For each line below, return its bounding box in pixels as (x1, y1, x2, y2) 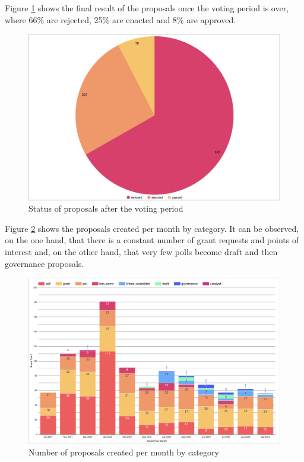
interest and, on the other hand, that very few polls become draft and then (5, 246, 278, 258)
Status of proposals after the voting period (28, 202, 183, 215)
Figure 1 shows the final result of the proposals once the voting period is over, (5, 2, 289, 14)
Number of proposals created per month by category (28, 446, 219, 458)
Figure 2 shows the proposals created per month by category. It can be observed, (5, 222, 299, 234)
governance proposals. (5, 257, 84, 269)
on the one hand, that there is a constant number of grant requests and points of (5, 234, 299, 246)
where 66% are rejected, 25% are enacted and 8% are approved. (5, 13, 236, 26)
